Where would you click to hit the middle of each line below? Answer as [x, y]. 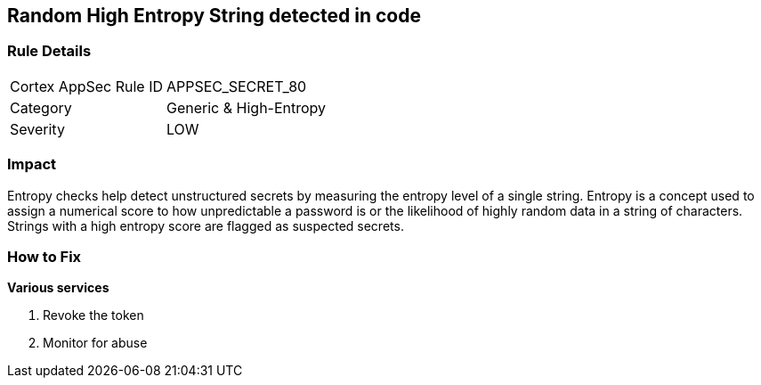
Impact [32, 164]
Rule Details [49, 51]
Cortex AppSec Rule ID [87, 86]
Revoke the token [93, 315]
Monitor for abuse [95, 343]
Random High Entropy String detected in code [214, 16]
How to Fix [45, 256]
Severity [37, 129]
